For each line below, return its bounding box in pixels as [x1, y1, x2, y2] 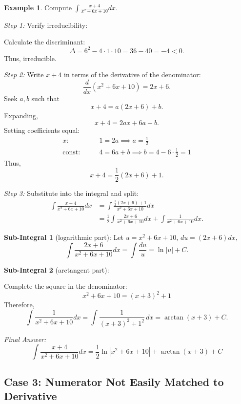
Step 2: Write [4, 69, 44, 80]
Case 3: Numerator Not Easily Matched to [4, 374, 224, 389]
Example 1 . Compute [4, 2, 72, 12]
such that [31, 93, 60, 104]
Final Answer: [4, 334, 46, 344]
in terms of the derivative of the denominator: [63, 69, 201, 80]
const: [62, 149, 80, 156]
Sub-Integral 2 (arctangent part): [4, 264, 109, 275]
